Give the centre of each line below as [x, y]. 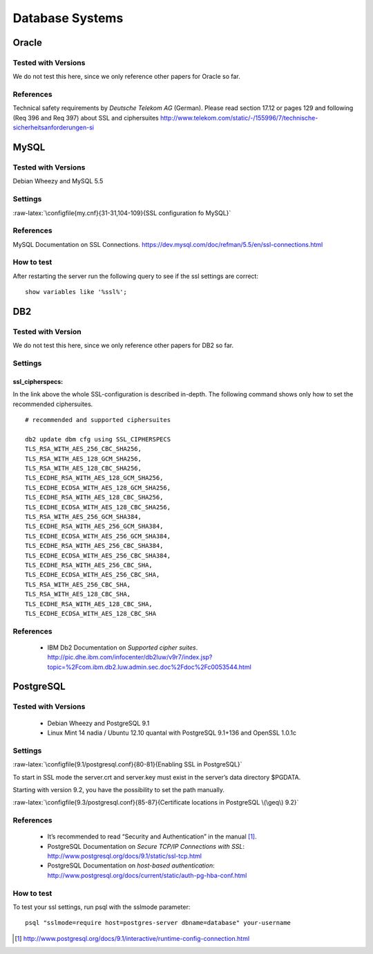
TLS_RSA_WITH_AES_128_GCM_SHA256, [83, 459]
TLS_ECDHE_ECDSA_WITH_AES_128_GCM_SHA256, [98, 487]
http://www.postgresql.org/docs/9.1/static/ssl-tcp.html [124, 856]
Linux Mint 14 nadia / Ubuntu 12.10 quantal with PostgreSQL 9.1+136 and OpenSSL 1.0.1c [172, 733]
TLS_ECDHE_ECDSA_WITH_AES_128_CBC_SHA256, [98, 507]
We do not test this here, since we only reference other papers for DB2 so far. [123, 345]
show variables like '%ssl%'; [76, 292]
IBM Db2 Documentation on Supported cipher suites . [123, 648]
